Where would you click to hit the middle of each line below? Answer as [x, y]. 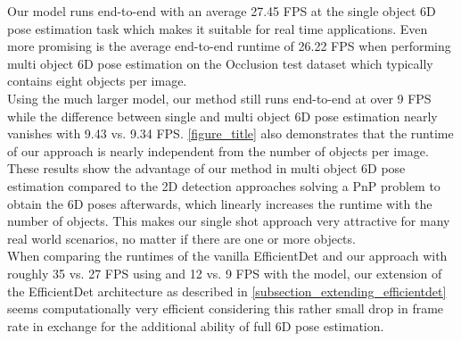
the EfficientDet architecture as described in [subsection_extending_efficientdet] [227, 291]
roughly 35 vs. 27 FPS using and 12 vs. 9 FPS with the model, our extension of [225, 273]
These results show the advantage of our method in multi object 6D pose [206, 168]
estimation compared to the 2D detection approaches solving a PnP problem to [224, 185]
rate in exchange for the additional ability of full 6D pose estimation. [196, 325]
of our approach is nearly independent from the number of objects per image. [218, 150]
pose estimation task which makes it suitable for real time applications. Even [218, 28]
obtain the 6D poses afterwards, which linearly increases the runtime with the [220, 203]
